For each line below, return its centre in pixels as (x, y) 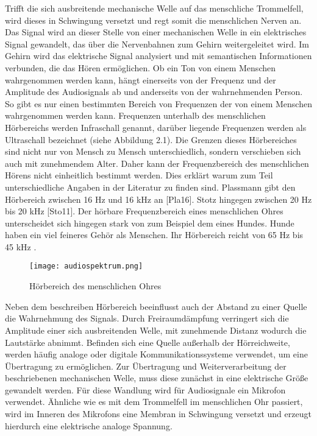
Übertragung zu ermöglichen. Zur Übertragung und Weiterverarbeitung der (146, 366)
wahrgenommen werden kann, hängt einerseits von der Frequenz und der (141, 79)
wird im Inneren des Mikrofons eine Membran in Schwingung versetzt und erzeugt (158, 414)
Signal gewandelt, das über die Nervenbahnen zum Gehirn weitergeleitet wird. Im (157, 44)
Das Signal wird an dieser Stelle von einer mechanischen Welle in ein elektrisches (156, 32)
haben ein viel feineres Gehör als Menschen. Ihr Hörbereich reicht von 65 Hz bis (154, 235)
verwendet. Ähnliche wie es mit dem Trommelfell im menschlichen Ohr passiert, (154, 402)
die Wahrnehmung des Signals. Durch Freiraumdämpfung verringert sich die (147, 318)
